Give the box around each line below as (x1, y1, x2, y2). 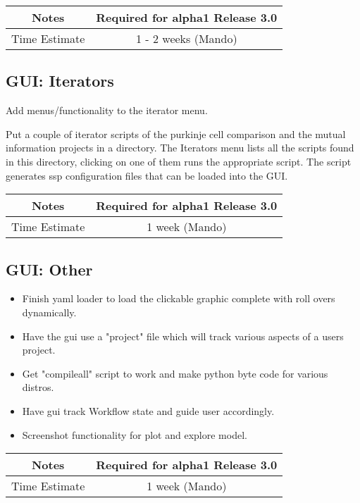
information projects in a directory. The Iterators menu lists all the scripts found (6, 140, 354, 155)
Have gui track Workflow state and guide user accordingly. (22, 403, 275, 418)
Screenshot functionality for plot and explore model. (22, 427, 247, 442)
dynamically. (22, 304, 77, 319)
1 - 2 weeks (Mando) (135, 30, 237, 46)
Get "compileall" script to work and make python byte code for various (22, 366, 328, 380)
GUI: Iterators (6, 70, 114, 92)
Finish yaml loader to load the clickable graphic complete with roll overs (22, 291, 335, 306)
